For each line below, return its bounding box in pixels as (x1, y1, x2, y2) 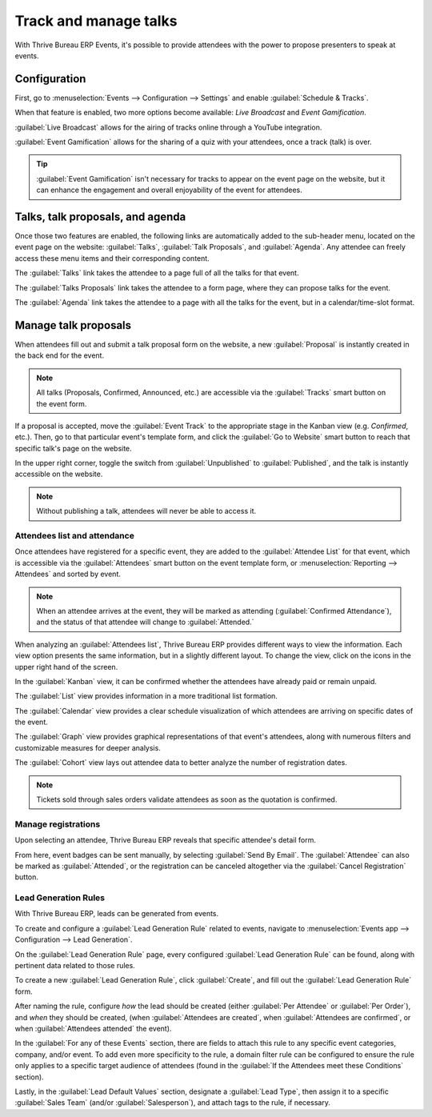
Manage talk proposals (14, 318, 132, 332)
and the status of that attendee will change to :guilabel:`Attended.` (36, 617, 254, 627)
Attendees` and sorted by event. (14, 569, 122, 579)
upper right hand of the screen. (14, 662, 118, 671)
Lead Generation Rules (14, 892, 106, 903)
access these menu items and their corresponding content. (14, 253, 210, 263)
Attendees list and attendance (14, 530, 135, 542)
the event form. (36, 398, 87, 408)
